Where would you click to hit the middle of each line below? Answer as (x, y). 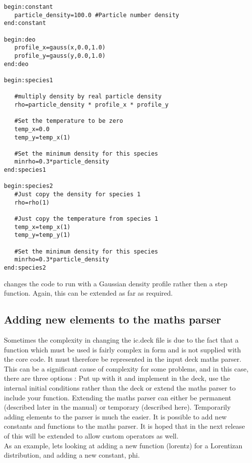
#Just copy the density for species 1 (78, 195)
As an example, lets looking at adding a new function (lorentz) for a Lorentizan (123, 445)
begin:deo (20, 39)
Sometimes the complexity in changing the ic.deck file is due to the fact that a (121, 340)
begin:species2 (29, 186)
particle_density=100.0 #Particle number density (97, 15)
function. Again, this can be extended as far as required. (88, 293)
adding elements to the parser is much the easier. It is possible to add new (115, 416)
